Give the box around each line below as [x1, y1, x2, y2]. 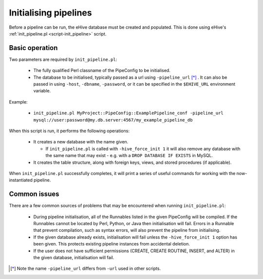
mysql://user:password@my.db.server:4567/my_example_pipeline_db [33, 117, 193, 122]
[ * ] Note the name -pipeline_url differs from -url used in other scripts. [10, 265, 161, 272]
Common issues [9, 190, 59, 198]
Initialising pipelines [9, 7, 92, 18]
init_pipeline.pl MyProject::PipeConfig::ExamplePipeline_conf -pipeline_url [33, 110, 224, 116]
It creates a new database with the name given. [33, 139, 129, 145]
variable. [33, 88, 51, 94]
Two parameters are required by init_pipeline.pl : [9, 56, 117, 62]
